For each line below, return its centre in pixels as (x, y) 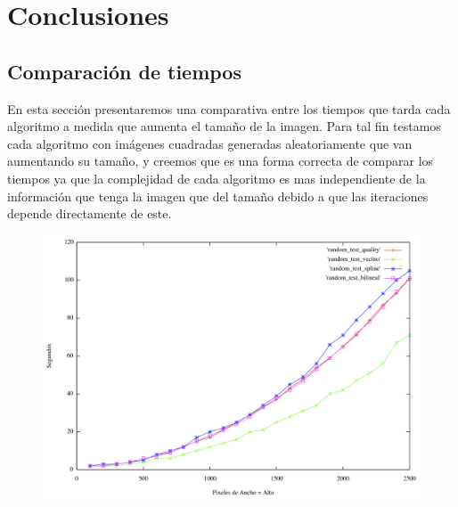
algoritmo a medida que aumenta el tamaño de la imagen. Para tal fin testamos (224, 126)
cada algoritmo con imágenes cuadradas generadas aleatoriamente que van (210, 143)
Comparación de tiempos (124, 71)
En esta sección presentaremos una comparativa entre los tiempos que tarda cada (229, 108)
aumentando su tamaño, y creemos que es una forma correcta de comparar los (221, 161)
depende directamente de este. (90, 213)
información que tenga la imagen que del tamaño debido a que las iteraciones (218, 196)
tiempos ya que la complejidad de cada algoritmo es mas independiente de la (217, 178)
